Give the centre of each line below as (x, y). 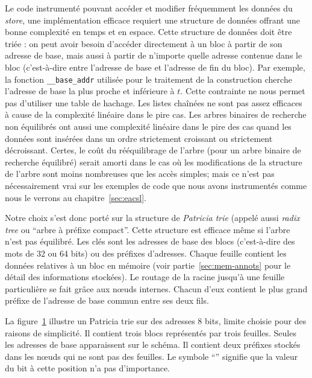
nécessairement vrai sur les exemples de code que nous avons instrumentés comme (156, 185)
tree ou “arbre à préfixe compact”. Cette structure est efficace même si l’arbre (148, 229)
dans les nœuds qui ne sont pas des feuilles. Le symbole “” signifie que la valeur (151, 356)
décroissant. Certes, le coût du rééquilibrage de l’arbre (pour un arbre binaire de (153, 150)
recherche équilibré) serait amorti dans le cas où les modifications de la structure (154, 162)
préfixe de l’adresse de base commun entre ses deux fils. (107, 300)
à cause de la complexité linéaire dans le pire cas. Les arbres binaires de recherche (156, 114)
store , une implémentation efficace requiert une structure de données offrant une (152, 20)
